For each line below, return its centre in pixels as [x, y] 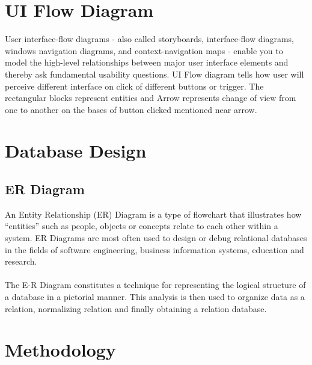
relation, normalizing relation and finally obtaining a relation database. [136, 308]
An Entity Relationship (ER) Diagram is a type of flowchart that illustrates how [153, 214]
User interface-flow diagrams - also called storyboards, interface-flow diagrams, [149, 39]
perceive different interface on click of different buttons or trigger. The [134, 86]
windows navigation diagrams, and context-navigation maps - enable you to [144, 50]
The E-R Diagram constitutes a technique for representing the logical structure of [155, 285]
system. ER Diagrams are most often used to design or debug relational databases [156, 238]
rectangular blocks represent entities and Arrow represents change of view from [151, 98]
